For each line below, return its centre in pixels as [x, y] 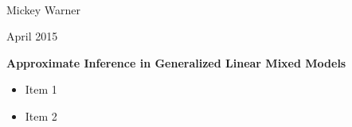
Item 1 [41, 89]
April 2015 [32, 36]
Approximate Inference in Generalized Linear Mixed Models [176, 62]
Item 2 [41, 115]
